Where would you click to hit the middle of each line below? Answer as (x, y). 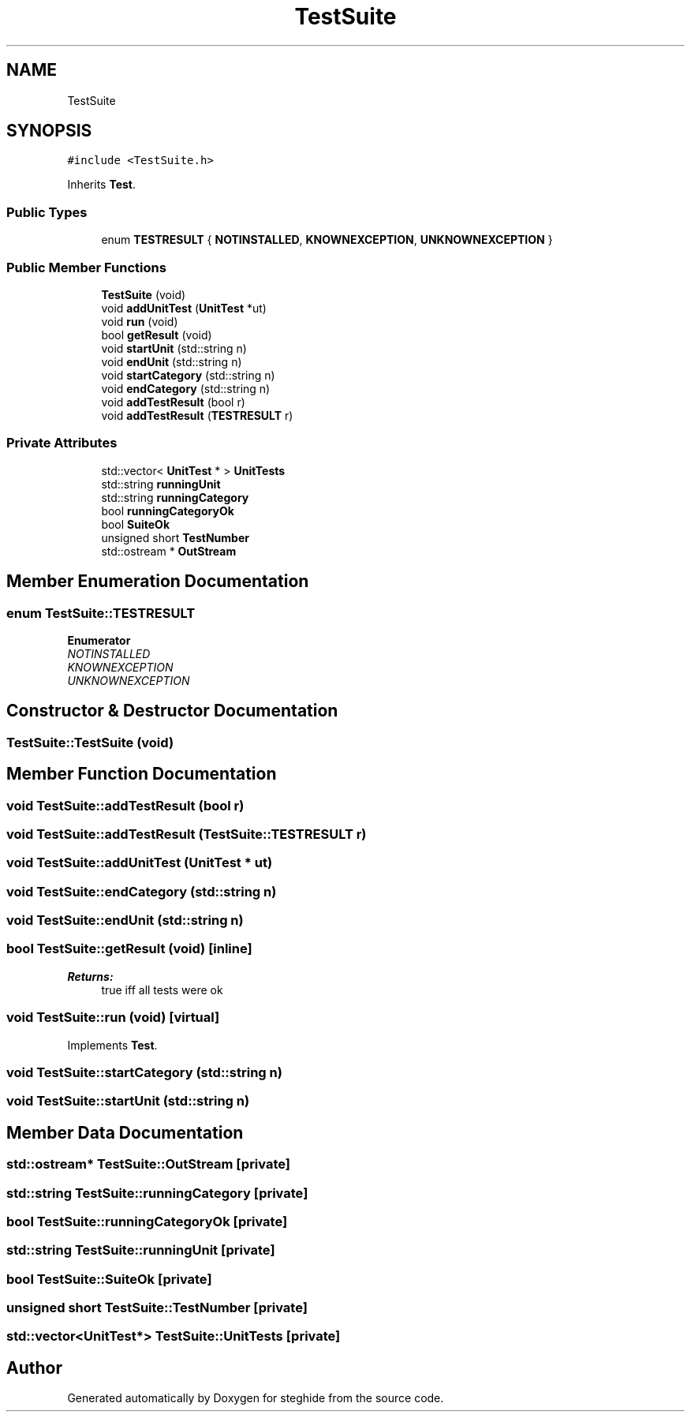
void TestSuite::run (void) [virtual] (113, 1018)
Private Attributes (62, 443)
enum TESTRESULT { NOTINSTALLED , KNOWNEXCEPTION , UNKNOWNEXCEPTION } (327, 240)
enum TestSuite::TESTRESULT (101, 613)
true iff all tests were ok (162, 990)
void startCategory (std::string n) (188, 375)
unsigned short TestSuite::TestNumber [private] (157, 1308)
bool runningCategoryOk (168, 511)
